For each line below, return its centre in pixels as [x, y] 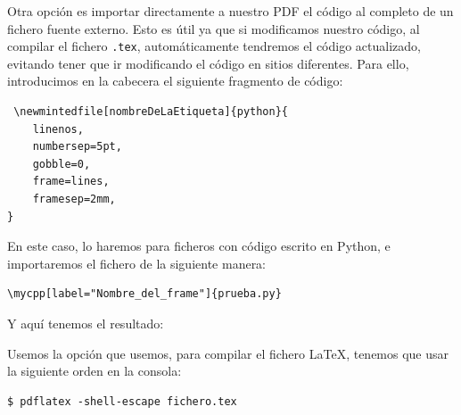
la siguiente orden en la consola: [95, 371]
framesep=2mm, [74, 199]
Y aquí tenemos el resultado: [86, 323]
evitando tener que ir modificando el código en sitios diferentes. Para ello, [208, 63]
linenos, [58, 129]
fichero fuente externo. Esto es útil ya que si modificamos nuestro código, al [214, 28]
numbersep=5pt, [77, 147]
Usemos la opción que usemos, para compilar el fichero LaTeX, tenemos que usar [228, 353]
